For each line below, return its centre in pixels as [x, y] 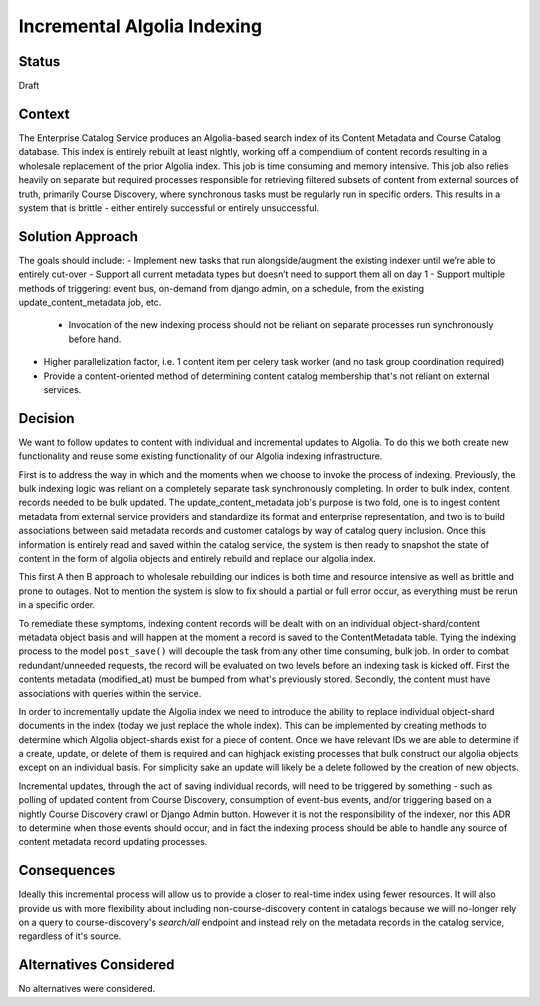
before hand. [95, 339]
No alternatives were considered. [87, 989]
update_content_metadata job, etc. [90, 302]
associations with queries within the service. [110, 693]
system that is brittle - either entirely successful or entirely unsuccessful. [169, 207]
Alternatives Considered [96, 965]
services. [62, 389]
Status [39, 61]
